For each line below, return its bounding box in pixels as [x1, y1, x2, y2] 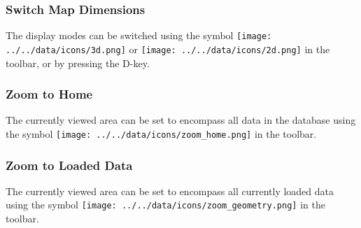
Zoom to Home [6, 85, 93, 103]
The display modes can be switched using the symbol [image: [6, 28, 272, 43]
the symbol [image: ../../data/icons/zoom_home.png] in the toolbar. [6, 126, 317, 141]
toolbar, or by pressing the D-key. [6, 55, 150, 70]
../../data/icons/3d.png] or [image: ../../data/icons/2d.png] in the [6, 41, 330, 56]
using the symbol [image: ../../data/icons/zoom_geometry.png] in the [6, 197, 325, 212]
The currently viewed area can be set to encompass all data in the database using [6, 113, 356, 127]
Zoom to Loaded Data [6, 156, 133, 173]
